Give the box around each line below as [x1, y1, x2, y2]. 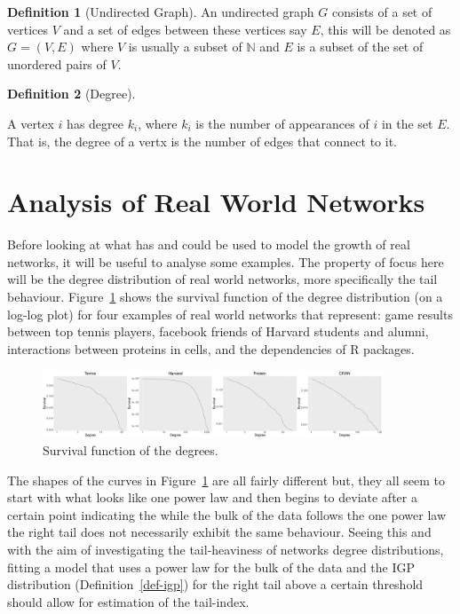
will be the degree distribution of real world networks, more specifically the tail [7, 270, 438, 288]
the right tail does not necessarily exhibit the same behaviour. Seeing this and [7, 523, 432, 541]
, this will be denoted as [320, 20, 451, 38]
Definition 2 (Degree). [7, 84, 136, 103]
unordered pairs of [7, 54, 107, 73]
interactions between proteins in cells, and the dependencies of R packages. [7, 339, 415, 358]
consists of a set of [331, 3, 432, 20]
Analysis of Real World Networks [7, 184, 425, 220]
